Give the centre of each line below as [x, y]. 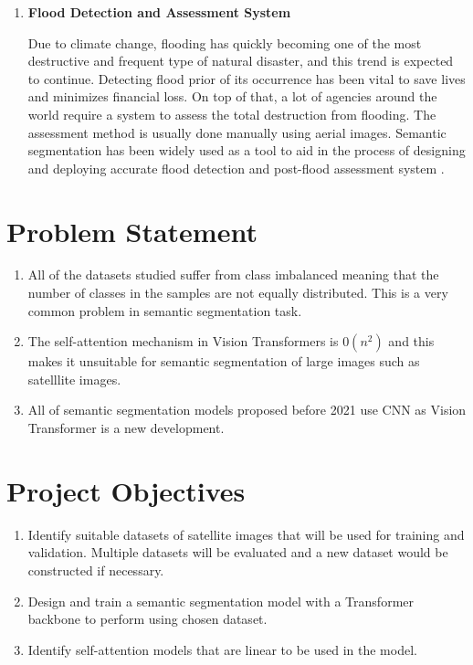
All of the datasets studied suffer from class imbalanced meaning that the [233, 274]
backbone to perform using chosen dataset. [147, 619]
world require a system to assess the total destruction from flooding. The [232, 114]
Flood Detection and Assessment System [159, 12]
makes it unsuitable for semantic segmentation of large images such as [224, 361]
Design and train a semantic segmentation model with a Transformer [221, 601]
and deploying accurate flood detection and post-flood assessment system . [236, 168]
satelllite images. [74, 379]
